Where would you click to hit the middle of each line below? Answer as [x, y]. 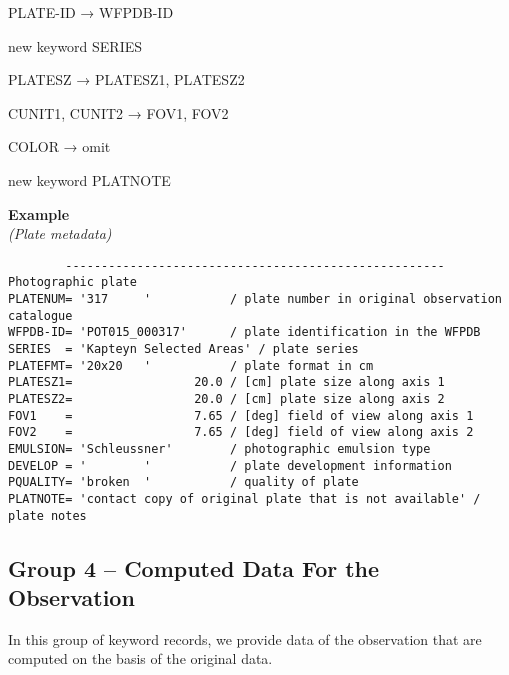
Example [39, 213]
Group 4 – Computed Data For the [194, 567]
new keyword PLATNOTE [89, 179]
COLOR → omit [59, 146]
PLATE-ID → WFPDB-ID [91, 12]
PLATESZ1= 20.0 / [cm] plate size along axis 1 [226, 382]
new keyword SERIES [75, 45]
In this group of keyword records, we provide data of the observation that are [245, 638]
